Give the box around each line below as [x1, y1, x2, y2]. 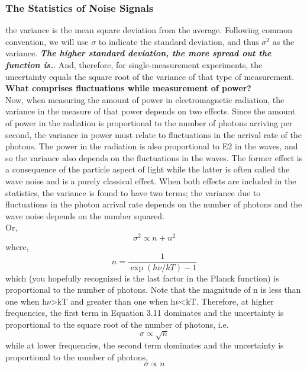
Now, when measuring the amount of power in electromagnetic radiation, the [5, 93, 285, 105]
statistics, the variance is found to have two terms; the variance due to [5, 186, 261, 199]
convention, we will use [5, 35, 89, 47]
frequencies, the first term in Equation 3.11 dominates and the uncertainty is [5, 306, 284, 319]
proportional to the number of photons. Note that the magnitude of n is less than [5, 283, 301, 296]
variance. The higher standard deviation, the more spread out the [5, 47, 272, 59]
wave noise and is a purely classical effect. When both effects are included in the [5, 174, 296, 187]
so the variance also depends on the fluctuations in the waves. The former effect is [5, 151, 303, 164]
